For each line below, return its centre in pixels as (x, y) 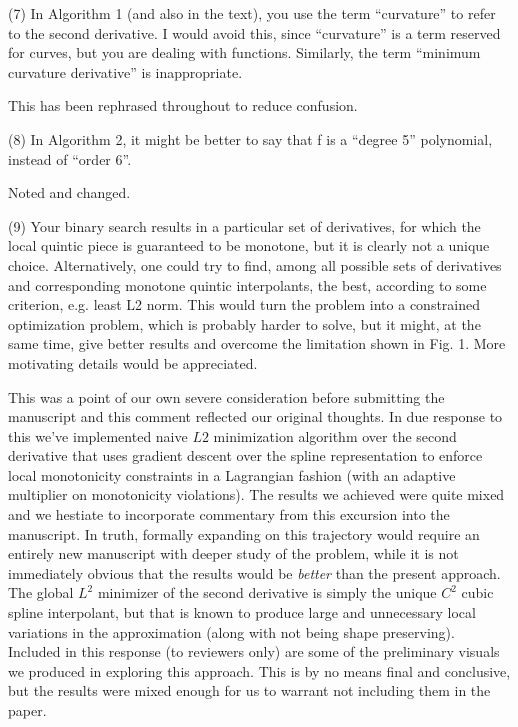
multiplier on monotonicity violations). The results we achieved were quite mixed (256, 494)
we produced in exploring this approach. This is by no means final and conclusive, (259, 670)
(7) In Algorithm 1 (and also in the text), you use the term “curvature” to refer (252, 13)
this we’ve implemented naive (98, 435)
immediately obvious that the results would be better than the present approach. (254, 572)
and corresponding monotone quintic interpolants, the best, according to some (247, 284)
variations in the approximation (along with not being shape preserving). (231, 631)
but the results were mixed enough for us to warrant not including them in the (249, 690)
